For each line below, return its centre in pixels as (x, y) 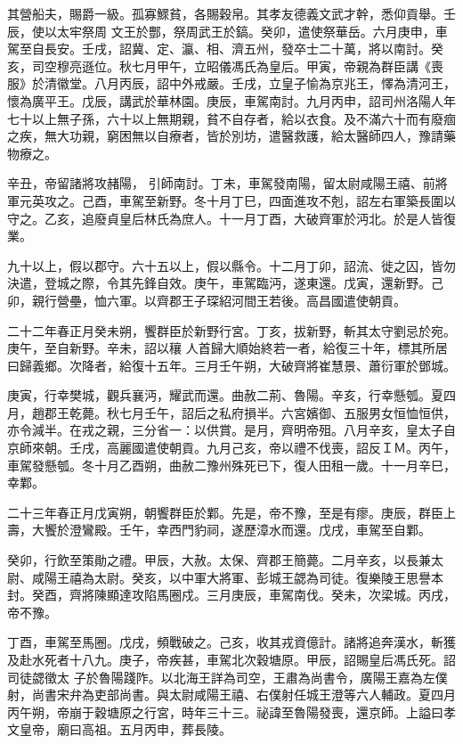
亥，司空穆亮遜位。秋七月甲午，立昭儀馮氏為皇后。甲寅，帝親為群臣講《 (219, 65)
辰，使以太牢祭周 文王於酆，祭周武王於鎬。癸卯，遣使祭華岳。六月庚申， (221, 31)
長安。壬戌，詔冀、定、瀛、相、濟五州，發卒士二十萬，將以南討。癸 (244, 49)
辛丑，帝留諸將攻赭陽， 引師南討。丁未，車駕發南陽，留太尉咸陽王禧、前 (221, 183)
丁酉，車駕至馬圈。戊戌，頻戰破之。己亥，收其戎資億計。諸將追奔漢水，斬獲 (231, 642)
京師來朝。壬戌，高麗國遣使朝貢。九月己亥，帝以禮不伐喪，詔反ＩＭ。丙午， (231, 448)
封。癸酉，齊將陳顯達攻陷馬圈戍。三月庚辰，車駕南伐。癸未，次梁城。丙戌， (231, 595)
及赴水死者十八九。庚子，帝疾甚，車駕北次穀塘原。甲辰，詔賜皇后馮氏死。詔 (231, 659)
